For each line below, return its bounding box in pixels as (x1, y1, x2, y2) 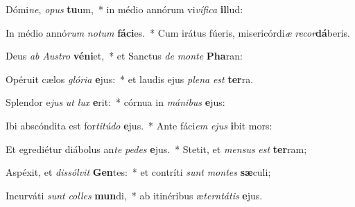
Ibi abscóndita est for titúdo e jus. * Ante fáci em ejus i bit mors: (6, 118, 272, 132)
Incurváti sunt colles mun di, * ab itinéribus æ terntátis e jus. (6, 188, 263, 202)
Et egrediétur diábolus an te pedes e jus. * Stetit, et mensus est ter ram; (6, 141, 307, 156)
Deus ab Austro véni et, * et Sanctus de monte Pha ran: (6, 48, 243, 63)
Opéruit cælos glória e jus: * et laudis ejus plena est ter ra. (6, 71, 254, 86)
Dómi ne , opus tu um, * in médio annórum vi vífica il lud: (6, 2, 243, 16)
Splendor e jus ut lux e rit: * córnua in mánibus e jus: (6, 95, 225, 109)
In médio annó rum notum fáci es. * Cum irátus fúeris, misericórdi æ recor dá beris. (6, 25, 351, 39)
